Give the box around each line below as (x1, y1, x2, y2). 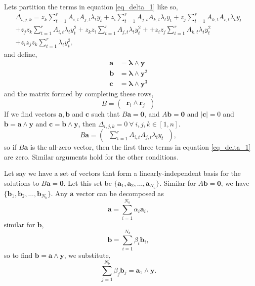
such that (91, 109, 120, 119)
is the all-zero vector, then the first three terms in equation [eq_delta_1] (30, 142, 251, 152)
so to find (4, 250, 33, 260)
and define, (4, 48, 37, 59)
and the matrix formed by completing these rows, (4, 88, 154, 99)
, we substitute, (64, 250, 111, 260)
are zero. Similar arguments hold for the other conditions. (4, 151, 178, 162)
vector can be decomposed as (76, 188, 164, 198)
